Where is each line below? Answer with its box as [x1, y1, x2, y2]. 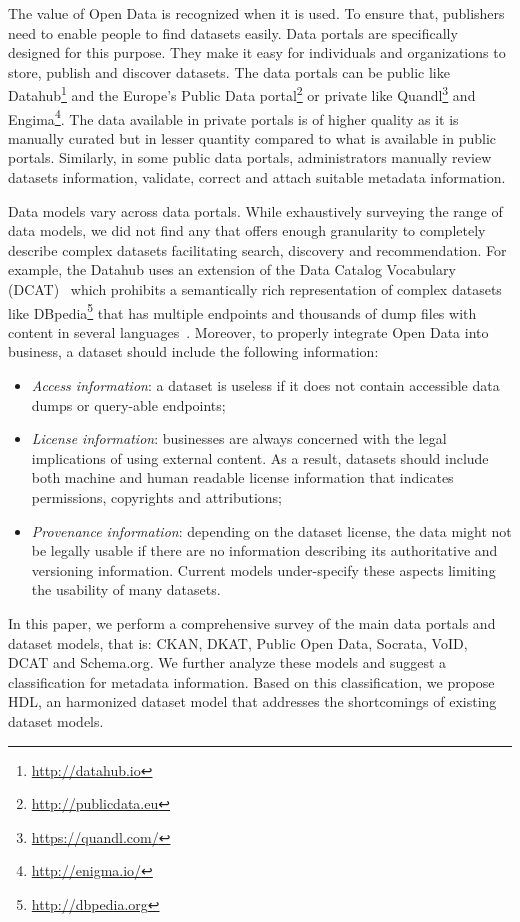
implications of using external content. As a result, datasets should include [31, 447, 489, 468]
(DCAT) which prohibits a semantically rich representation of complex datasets [8, 279, 502, 300]
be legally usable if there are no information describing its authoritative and [31, 540, 498, 561]
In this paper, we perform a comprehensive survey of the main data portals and [8, 613, 496, 633]
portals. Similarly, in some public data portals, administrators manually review [8, 147, 492, 168]
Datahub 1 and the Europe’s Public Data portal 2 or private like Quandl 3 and [8, 82, 476, 106]
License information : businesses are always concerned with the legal [31, 428, 447, 449]
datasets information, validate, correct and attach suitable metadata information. [8, 167, 506, 188]
